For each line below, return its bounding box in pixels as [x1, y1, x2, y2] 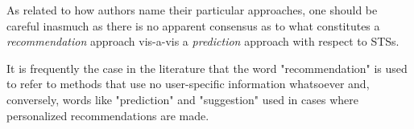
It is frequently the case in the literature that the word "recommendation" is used [6, 59, 408, 76]
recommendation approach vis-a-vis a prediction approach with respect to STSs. [6, 33, 400, 50]
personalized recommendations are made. [6, 107, 209, 123]
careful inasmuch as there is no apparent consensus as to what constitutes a [6, 17, 380, 34]
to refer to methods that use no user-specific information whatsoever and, [6, 75, 370, 92]
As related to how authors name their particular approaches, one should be [6, 2, 378, 18]
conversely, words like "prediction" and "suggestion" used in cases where [6, 91, 358, 107]
